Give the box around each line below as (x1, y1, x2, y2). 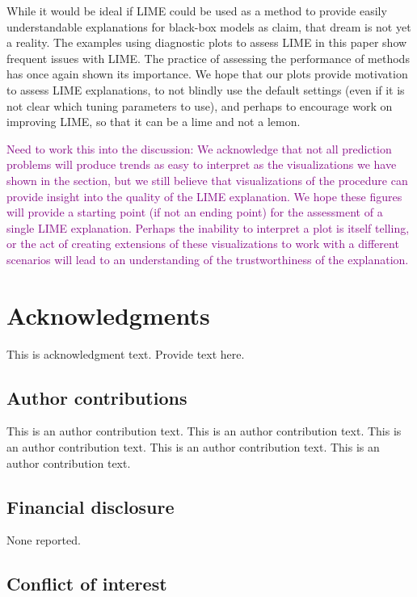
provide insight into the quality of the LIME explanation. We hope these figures (6, 187, 402, 204)
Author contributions (6, 385, 187, 410)
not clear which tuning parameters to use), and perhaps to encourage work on (6, 97, 393, 114)
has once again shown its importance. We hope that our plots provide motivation (6, 65, 408, 82)
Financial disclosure (6, 494, 175, 519)
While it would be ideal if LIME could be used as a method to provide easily (6, 2, 387, 19)
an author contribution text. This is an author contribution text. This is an (6, 439, 380, 456)
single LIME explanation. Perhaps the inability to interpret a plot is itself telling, (6, 219, 410, 236)
